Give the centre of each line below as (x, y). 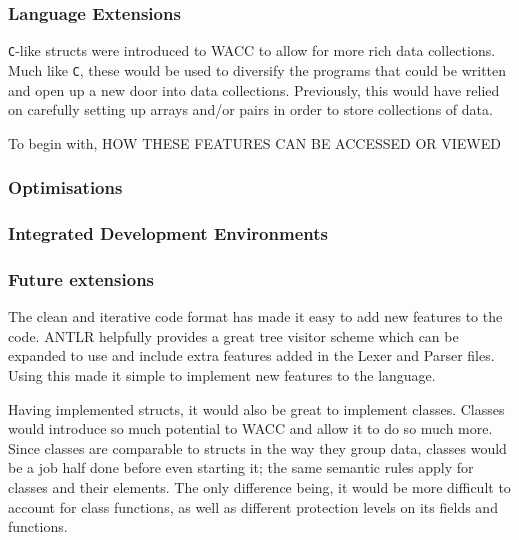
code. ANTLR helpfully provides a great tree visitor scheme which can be (233, 335)
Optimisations (65, 187)
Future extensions (81, 278)
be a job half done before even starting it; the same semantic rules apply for (241, 467)
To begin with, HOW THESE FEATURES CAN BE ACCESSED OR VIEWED (254, 142)
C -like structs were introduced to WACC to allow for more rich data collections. (252, 50)
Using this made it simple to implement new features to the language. (222, 375)
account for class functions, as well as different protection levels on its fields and (253, 506)
